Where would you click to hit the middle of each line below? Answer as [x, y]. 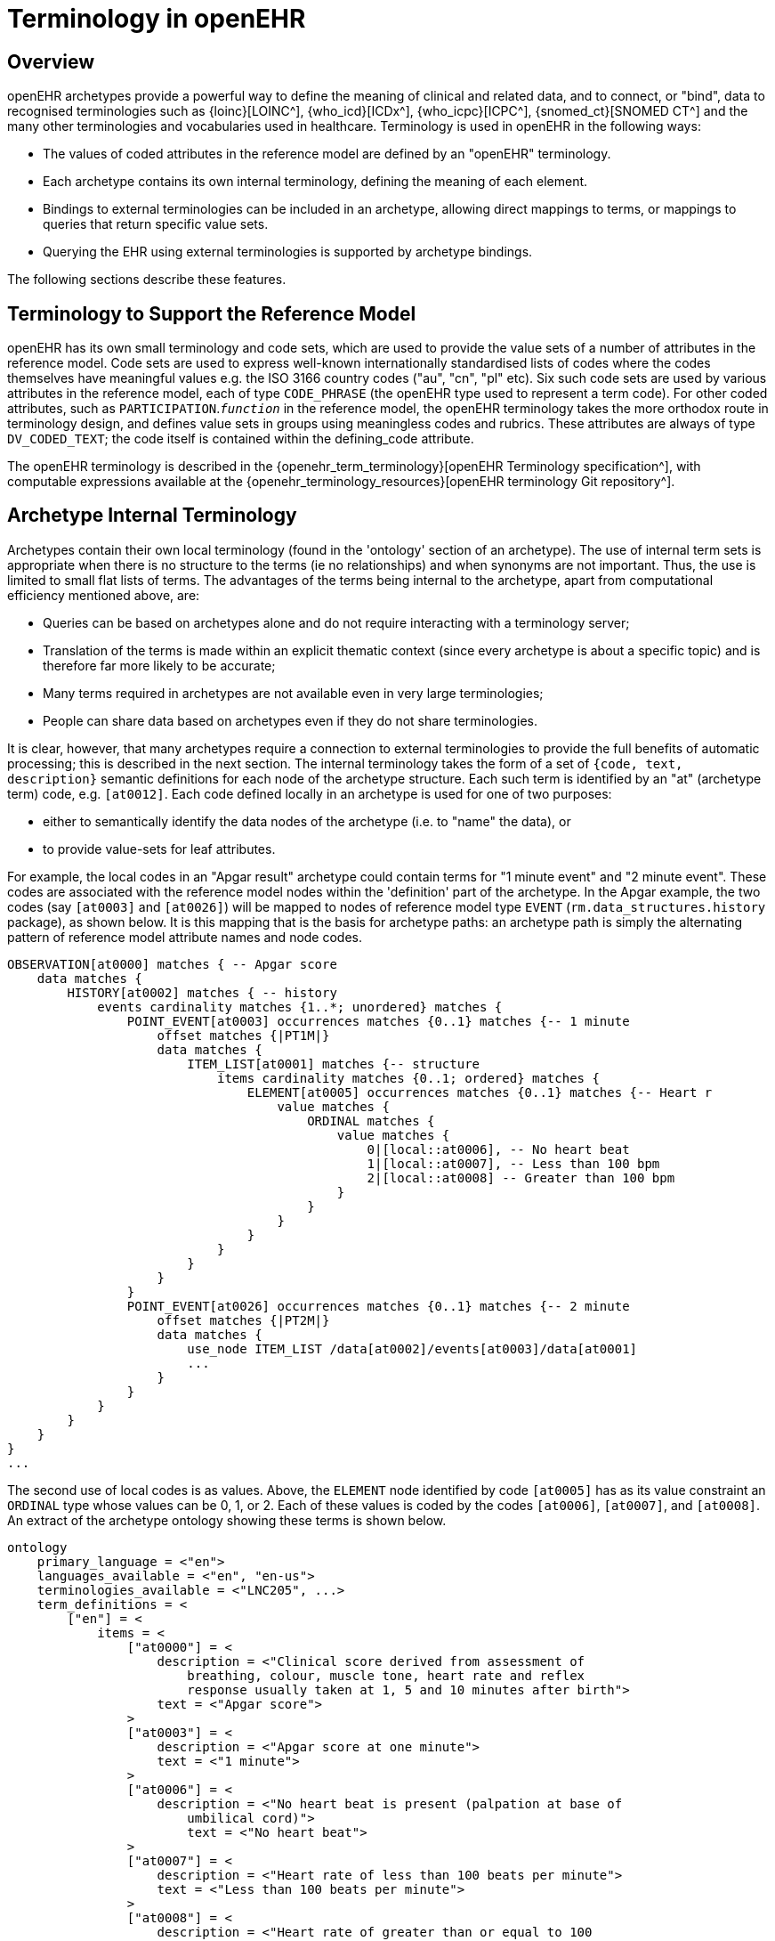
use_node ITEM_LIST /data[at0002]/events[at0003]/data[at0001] [412, 1348]
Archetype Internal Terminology [152, 516]
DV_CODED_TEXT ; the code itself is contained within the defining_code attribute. [241, 439]
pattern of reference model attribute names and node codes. [185, 937]
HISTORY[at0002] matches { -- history [202, 992]
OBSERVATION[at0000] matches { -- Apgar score [172, 964]
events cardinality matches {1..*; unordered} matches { [300, 1007]
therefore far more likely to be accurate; [159, 665]
